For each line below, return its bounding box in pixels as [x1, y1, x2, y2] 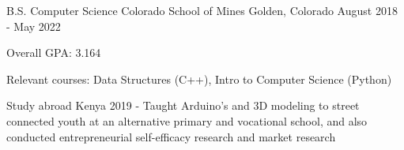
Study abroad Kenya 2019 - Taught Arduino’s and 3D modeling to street [6, 97, 360, 114]
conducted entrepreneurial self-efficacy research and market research [6, 128, 336, 144]
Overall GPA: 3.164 [6, 44, 101, 61]
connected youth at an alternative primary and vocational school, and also [6, 112, 368, 129]
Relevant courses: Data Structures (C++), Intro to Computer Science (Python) [6, 70, 392, 87]
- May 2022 [6, 17, 61, 34]
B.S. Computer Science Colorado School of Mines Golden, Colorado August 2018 [6, 2, 398, 18]
